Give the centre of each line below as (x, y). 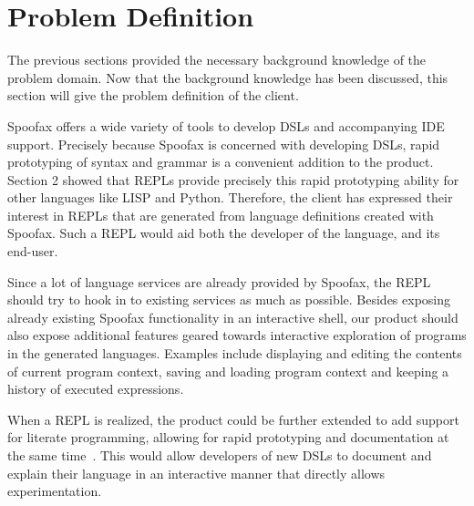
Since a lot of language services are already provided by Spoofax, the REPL (219, 281)
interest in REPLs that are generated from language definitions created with (221, 215)
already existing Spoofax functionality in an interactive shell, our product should (233, 317)
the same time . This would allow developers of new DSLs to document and (220, 455)
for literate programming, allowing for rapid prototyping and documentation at (228, 437)
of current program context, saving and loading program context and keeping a (228, 371)
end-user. (33, 251)
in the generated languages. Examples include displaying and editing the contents (235, 353)
